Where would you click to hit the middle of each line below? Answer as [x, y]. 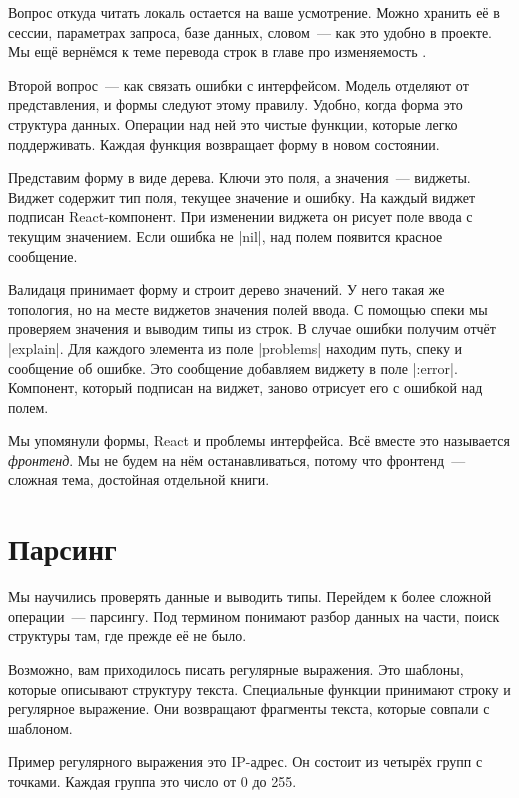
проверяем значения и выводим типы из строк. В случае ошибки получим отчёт [252, 328]
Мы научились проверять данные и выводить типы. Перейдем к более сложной [250, 596]
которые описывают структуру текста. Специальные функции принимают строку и [259, 688]
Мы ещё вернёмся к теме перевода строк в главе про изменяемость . [217, 51]
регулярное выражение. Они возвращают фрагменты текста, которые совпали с [249, 708]
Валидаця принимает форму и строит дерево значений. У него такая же [226, 289]
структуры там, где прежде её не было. [127, 635]
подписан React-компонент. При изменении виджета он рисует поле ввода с [240, 216]
